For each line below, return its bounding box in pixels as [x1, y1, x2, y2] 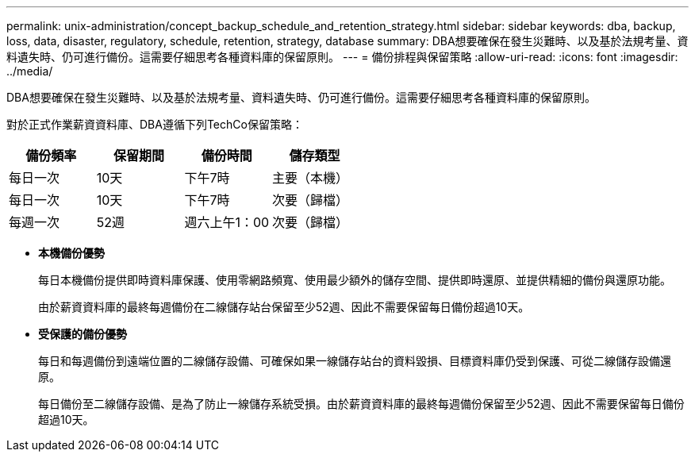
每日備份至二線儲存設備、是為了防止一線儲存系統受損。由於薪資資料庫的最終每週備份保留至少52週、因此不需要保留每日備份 [38, 397, 685, 410]
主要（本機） [272, 170, 349, 186]
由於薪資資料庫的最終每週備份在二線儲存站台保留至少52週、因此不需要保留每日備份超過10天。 [38, 300, 530, 314]
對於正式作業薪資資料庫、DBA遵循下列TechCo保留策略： [6, 117, 303, 131]
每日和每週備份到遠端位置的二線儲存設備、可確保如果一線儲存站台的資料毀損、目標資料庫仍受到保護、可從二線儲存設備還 [38, 354, 671, 368]
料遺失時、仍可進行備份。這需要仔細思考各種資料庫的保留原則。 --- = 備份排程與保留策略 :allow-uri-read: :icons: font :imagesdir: [6, 50, 678, 64]
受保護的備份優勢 [38, 327, 127, 341]
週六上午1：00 [184, 214, 270, 230]
